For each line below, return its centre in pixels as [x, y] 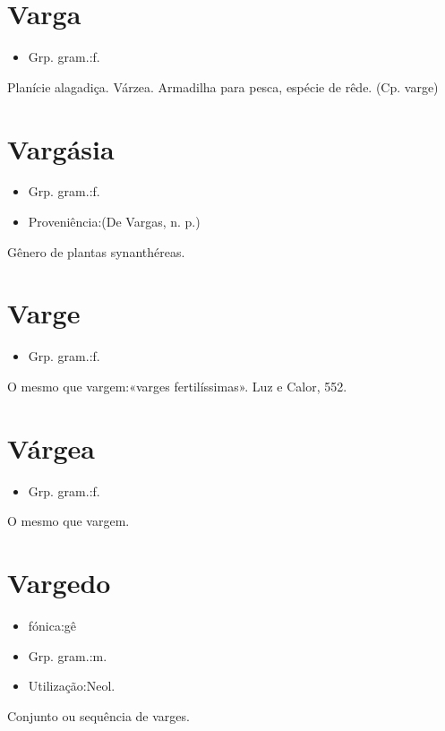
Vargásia [61, 148]
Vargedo [59, 583]
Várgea [51, 447]
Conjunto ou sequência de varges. [98, 715]
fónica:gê [52, 625]
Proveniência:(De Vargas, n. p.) [114, 222]
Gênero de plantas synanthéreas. [96, 251]
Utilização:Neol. [72, 686]
